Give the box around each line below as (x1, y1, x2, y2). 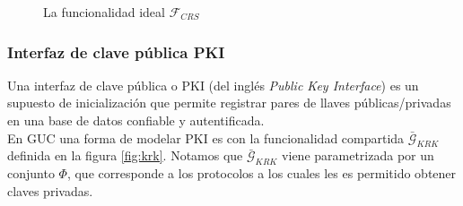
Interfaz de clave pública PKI (7, 40, 225, 63)
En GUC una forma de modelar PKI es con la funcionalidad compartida (7, 128, 405, 147)
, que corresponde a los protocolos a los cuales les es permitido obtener (66, 164, 457, 183)
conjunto (7, 164, 55, 183)
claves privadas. (7, 181, 93, 200)
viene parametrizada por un (282, 146, 434, 165)
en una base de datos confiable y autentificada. (7, 111, 265, 129)
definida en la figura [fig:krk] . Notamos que (7, 146, 243, 165)
